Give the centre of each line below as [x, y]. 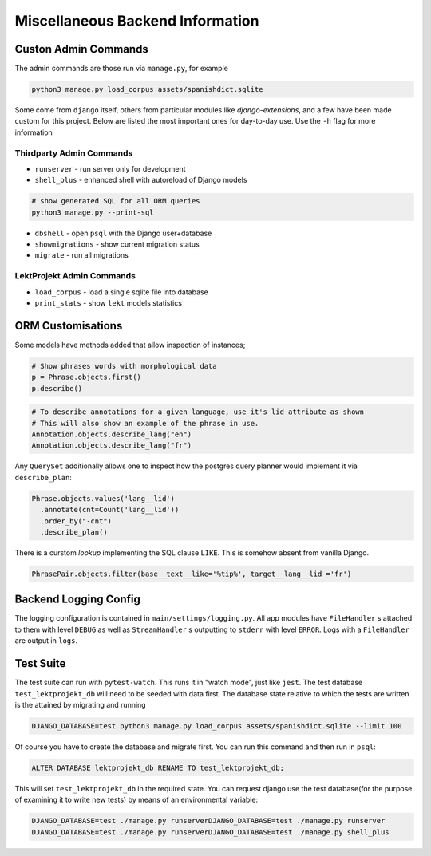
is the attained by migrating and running [81, 704]
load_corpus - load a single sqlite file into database [122, 292]
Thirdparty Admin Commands [74, 153]
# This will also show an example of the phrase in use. [145, 423]
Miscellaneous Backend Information [137, 21]
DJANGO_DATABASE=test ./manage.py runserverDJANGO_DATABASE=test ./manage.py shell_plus [211, 832]
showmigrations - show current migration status [117, 244]
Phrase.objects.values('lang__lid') [103, 498]
